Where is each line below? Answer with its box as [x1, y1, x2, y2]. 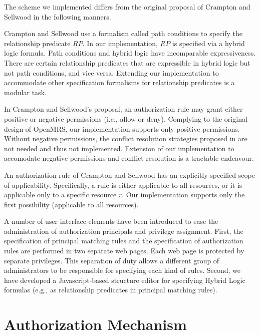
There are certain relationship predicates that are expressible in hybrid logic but [4, 57, 250, 68]
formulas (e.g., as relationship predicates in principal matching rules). [4, 284, 217, 295]
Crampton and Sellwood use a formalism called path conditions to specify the [4, 28, 243, 39]
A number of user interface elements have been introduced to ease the [4, 216, 218, 226]
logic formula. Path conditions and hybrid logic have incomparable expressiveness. [4, 48, 256, 58]
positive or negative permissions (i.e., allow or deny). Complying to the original [4, 113, 247, 124]
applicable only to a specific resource [4, 189, 117, 200]
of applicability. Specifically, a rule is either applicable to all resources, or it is [4, 179, 242, 190]
